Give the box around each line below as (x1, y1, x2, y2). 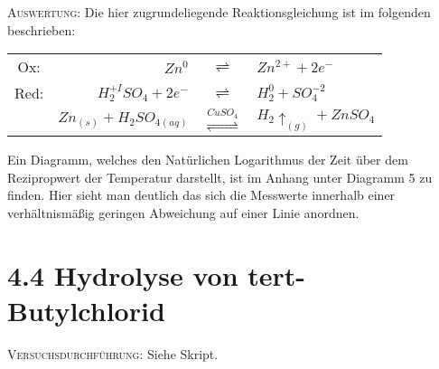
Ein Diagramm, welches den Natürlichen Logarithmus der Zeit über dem (7, 150, 408, 169)
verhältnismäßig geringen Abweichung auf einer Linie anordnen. (7, 203, 360, 222)
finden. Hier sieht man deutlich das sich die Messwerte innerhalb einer (7, 185, 396, 204)
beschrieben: (7, 20, 76, 39)
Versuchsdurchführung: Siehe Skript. (7, 344, 219, 363)
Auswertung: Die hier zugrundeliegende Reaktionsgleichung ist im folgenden (7, 3, 431, 21)
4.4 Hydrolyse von (7, 256, 238, 293)
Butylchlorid (7, 291, 165, 328)
